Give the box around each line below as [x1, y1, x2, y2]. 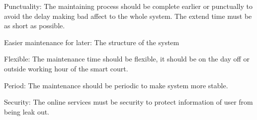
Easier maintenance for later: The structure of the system [4, 37, 179, 47]
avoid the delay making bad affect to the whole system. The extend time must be [4, 10, 252, 21]
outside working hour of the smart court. [4, 63, 128, 73]
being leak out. [4, 106, 50, 117]
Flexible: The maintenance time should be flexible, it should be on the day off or [4, 54, 250, 64]
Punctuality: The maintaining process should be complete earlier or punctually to [4, 1, 253, 11]
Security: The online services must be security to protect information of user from [4, 97, 253, 107]
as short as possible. [4, 20, 65, 31]
